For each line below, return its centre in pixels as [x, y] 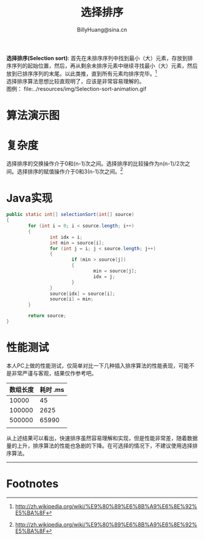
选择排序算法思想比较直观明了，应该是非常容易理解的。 [75, 81]
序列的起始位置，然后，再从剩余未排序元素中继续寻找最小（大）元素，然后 [104, 66]
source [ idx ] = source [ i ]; [82, 294]
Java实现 [29, 198]
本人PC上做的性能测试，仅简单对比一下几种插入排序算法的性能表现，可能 [98, 365]
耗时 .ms [52, 390]
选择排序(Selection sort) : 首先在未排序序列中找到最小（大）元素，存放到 [97, 58]
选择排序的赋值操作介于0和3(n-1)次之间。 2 [70, 170]
